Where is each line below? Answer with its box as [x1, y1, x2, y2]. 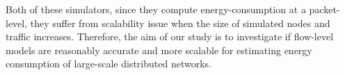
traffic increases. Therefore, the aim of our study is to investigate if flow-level [6, 29, 334, 44]
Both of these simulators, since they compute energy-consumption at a [6, 2, 306, 16]
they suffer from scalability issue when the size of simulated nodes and [30, 15, 330, 30]
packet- [309, 2, 340, 16]
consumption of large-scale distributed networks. [6, 56, 211, 71]
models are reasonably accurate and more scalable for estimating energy [6, 42, 312, 57]
